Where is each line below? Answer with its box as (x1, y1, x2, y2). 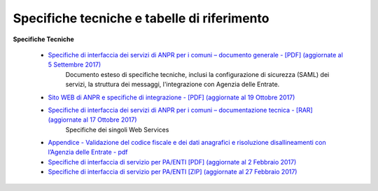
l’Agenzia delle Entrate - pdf (48, 148, 128, 157)
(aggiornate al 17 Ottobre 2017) (48, 115, 137, 124)
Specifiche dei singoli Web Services (65, 125, 169, 134)
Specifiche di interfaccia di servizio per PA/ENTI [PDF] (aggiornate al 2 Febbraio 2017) (48, 157, 297, 166)
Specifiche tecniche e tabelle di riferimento (13, 10, 269, 26)
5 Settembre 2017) (48, 60, 101, 69)
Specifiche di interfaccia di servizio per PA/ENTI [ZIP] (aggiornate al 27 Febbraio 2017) (48, 168, 297, 176)
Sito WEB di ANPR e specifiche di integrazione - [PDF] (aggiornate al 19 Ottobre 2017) (48, 93, 295, 101)
